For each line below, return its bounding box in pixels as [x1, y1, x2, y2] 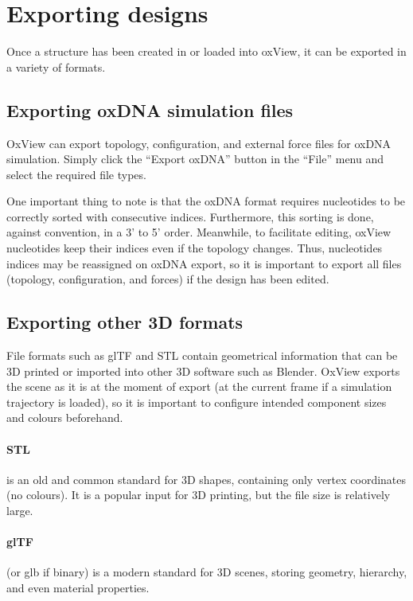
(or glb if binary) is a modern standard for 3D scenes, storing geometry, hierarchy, [6, 564, 407, 580]
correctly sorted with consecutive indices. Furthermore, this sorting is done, [6, 208, 374, 224]
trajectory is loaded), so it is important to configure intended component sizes [6, 393, 387, 410]
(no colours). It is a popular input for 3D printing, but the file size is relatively [6, 486, 391, 503]
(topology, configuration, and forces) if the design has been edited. [6, 271, 329, 287]
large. [6, 502, 33, 519]
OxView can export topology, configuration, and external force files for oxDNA [6, 135, 392, 151]
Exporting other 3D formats [6, 310, 244, 334]
